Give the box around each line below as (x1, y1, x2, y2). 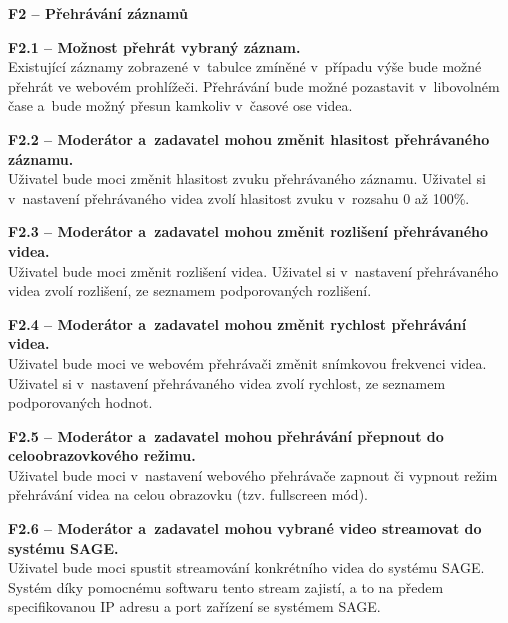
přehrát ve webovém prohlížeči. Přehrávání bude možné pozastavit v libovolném (8, 75, 500, 96)
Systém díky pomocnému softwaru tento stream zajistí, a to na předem (8, 576, 444, 597)
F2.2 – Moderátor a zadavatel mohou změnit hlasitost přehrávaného (8, 128, 490, 149)
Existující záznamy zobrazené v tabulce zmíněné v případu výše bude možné (8, 56, 482, 77)
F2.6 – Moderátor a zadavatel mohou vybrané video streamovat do (8, 518, 482, 539)
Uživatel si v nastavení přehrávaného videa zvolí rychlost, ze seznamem (8, 372, 446, 393)
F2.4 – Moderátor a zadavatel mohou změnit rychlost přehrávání (8, 313, 467, 334)
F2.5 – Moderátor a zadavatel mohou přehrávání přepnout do (8, 425, 444, 446)
